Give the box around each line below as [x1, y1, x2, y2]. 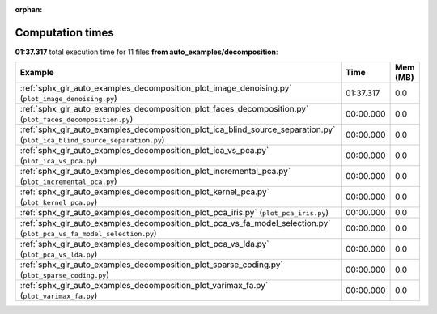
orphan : [15, 5, 43, 14]
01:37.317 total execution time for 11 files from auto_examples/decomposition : [15, 47, 278, 57]
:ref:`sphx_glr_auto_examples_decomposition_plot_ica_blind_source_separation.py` [19, 124, 336, 135]
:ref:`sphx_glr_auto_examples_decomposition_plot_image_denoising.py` [19, 83, 292, 94]
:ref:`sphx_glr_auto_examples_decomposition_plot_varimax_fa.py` [19, 280, 269, 291]
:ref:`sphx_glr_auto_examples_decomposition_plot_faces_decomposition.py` [19, 104, 309, 115]
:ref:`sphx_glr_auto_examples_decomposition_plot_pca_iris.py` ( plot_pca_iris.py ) [19, 207, 329, 219]
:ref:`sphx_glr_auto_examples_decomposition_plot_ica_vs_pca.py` [19, 145, 269, 156]
